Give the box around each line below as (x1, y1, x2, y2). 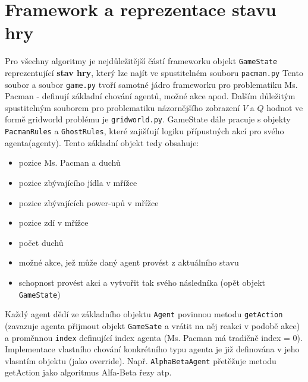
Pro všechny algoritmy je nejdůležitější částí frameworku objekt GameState (5, 55, 278, 67)
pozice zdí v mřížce (18, 216, 89, 229)
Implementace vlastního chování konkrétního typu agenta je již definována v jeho (5, 343, 300, 355)
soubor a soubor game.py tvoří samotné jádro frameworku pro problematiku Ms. (5, 78, 298, 90)
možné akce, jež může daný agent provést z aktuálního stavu (18, 256, 239, 269)
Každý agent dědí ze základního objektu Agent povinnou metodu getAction (5, 308, 283, 320)
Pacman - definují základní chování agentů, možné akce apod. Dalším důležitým (5, 90, 296, 102)
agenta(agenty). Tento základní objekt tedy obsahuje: (5, 136, 199, 149)
